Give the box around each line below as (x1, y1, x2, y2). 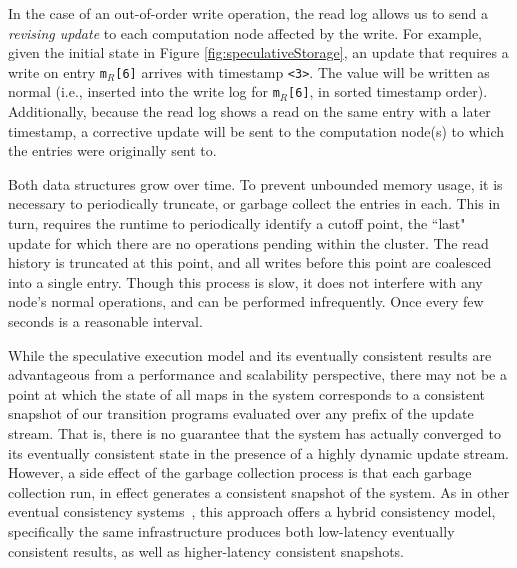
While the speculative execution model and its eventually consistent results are (8, 344, 492, 365)
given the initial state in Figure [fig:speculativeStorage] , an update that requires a (8, 42, 509, 63)
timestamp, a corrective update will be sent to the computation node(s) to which (8, 120, 505, 141)
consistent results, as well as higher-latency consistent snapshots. (8, 540, 404, 561)
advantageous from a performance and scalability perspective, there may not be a (8, 364, 507, 385)
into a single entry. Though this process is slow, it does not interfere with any (8, 271, 483, 292)
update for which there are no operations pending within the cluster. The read (8, 232, 489, 253)
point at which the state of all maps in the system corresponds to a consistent (8, 383, 486, 404)
